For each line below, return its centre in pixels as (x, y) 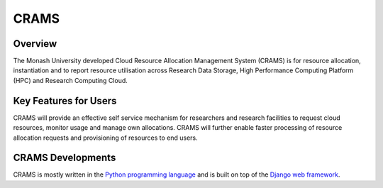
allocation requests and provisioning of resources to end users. (105, 138)
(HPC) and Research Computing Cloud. (70, 80)
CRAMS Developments (65, 158)
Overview (35, 44)
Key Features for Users (65, 100)
